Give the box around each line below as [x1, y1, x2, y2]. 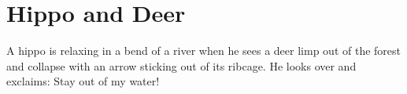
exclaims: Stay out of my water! [6, 73, 160, 89]
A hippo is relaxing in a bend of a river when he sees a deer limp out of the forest [6, 42, 401, 59]
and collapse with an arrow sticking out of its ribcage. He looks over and [6, 57, 357, 74]
